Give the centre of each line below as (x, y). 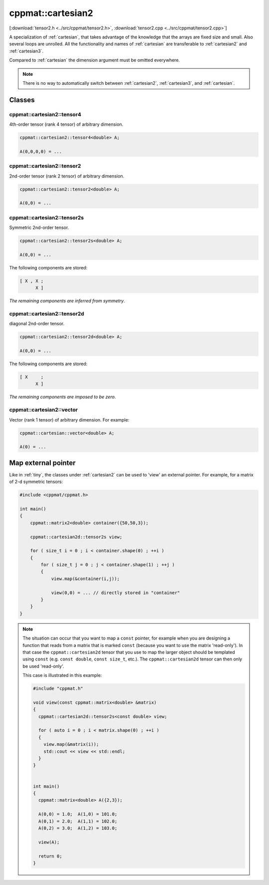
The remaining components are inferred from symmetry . (67, 301)
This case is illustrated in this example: (62, 675)
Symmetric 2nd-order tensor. (39, 227)
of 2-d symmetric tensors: (36, 482)
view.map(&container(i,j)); (85, 578)
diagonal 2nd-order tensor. (37, 324)
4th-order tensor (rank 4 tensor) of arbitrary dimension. (66, 124)
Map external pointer (42, 463)
